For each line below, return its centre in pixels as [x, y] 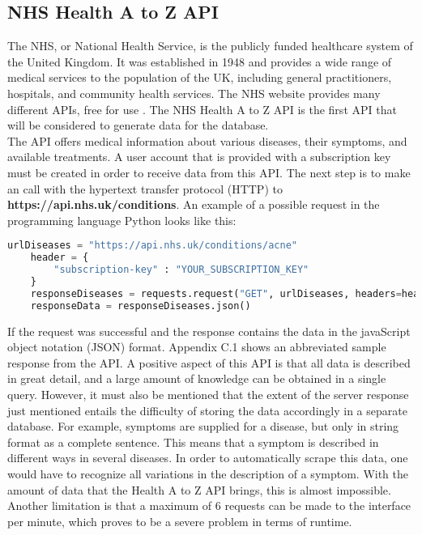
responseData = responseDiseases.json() [141, 306]
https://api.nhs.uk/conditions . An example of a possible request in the [194, 204]
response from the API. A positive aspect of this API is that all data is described [209, 362]
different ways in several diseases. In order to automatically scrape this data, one [208, 458]
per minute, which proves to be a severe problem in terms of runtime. [180, 521]
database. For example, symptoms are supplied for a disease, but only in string [203, 426]
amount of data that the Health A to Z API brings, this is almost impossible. [199, 489]
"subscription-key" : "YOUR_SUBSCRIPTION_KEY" [181, 270]
